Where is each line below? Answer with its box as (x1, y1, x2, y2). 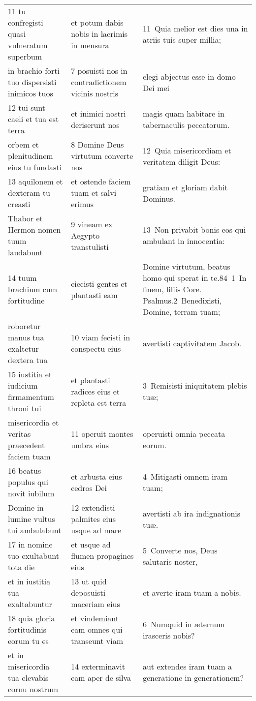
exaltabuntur (8, 598, 52, 610)
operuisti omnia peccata (142, 428, 225, 439)
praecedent (8, 439, 45, 451)
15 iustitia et (8, 368, 52, 380)
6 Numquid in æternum (142, 618, 225, 630)
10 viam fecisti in (71, 332, 130, 343)
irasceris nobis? (142, 629, 195, 641)
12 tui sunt (8, 102, 46, 113)
